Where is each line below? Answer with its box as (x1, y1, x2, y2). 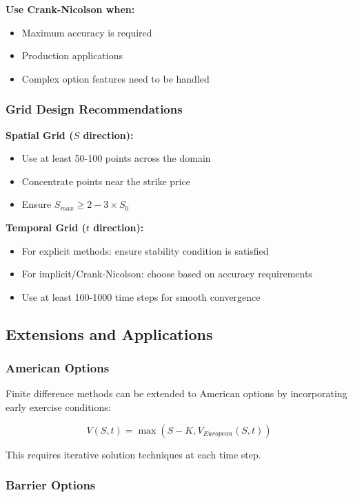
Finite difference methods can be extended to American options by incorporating (6, 386, 347, 401)
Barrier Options (6, 476, 96, 494)
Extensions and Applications (6, 323, 213, 344)
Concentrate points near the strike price (21, 173, 190, 188)
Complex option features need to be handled (21, 71, 210, 85)
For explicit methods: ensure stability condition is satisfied (21, 243, 269, 257)
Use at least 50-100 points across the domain (21, 151, 211, 165)
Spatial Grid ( (6, 127, 74, 142)
